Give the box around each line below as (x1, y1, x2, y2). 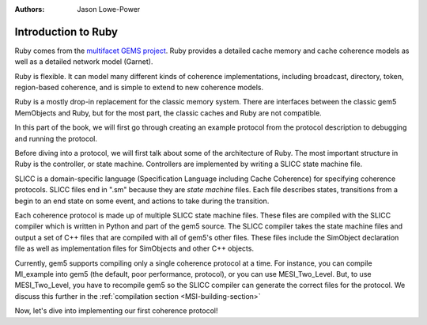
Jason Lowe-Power (77, 5, 141, 13)
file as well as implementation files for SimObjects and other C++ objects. (14, 244, 255, 253)
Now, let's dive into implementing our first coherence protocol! (14, 306, 218, 316)
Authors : (14, 5, 45, 13)
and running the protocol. (14, 134, 98, 143)
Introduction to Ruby (14, 25, 119, 39)
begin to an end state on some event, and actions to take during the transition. (14, 196, 270, 206)
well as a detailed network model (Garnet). (14, 57, 153, 66)
